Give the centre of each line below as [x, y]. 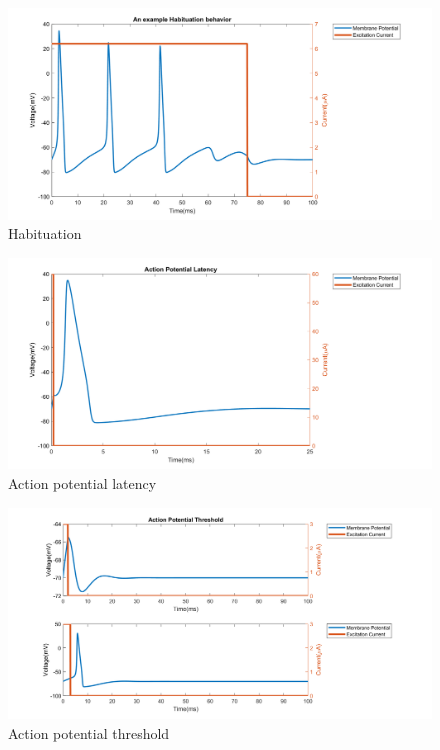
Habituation [45, 233]
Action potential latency [82, 482]
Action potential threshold [89, 732]
